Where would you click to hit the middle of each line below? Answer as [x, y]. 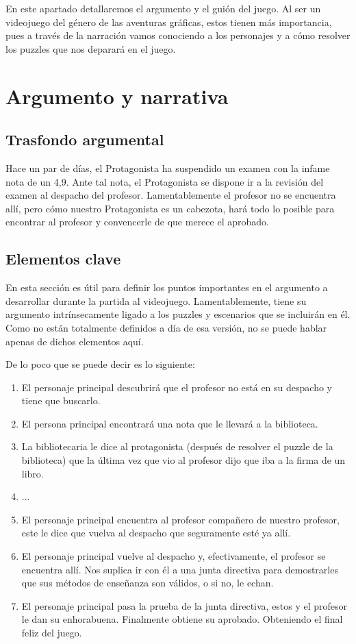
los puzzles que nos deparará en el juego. [91, 48]
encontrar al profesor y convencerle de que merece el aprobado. [137, 222]
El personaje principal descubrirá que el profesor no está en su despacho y [177, 387]
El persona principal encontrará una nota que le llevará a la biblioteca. [170, 423]
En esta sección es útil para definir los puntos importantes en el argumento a [167, 287]
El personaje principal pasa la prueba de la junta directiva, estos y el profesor [185, 605]
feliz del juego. [52, 632]
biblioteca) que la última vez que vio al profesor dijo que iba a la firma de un [183, 460]
